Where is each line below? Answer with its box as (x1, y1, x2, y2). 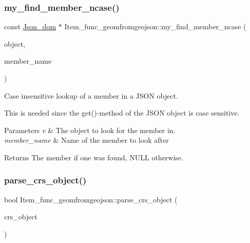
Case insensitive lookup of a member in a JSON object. (4, 90, 178, 101)
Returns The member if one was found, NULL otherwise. (4, 152, 183, 162)
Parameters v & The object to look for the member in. (4, 124, 176, 135)
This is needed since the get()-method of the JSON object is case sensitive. (4, 107, 240, 118)
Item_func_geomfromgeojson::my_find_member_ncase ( (64, 21, 246, 32)
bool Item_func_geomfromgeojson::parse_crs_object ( (4, 194, 178, 204)
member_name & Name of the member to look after (4, 135, 169, 145)
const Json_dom (4, 21, 56, 32)
